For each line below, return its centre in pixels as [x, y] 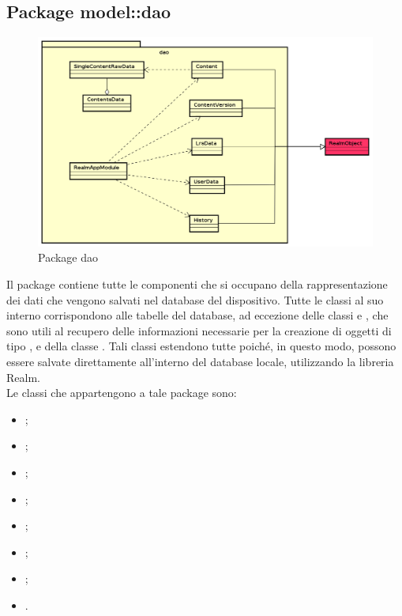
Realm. [23, 377]
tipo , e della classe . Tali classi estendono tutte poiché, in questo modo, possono [201, 346]
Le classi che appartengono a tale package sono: [122, 393]
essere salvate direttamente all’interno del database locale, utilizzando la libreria [200, 361]
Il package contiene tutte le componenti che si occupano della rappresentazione [197, 283]
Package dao [68, 257]
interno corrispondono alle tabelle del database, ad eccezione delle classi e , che [197, 315]
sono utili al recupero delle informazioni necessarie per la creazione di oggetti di [199, 330]
